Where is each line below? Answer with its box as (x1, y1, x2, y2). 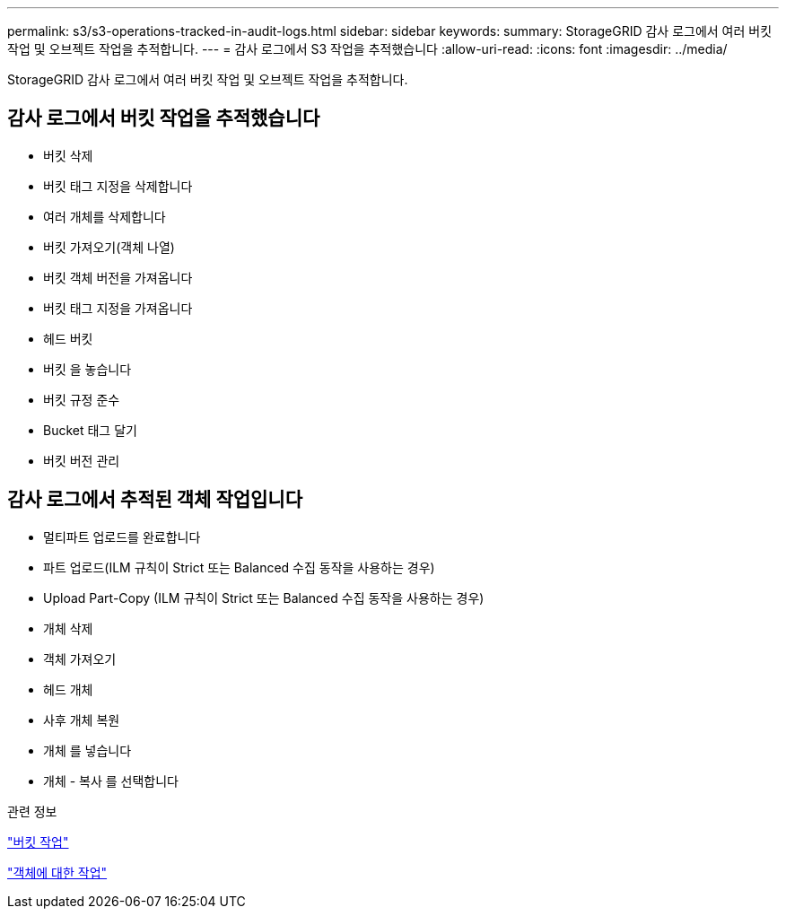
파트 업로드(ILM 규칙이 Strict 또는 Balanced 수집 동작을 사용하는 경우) (43, 559, 435, 575)
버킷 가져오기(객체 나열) (43, 239, 175, 255)
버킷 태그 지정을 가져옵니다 (43, 300, 193, 316)
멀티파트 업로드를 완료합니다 (43, 528, 201, 545)
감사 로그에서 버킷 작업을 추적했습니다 (7, 107, 320, 130)
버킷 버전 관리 (43, 452, 120, 468)
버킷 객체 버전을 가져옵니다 (43, 269, 193, 285)
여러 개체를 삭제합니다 (43, 208, 166, 224)
